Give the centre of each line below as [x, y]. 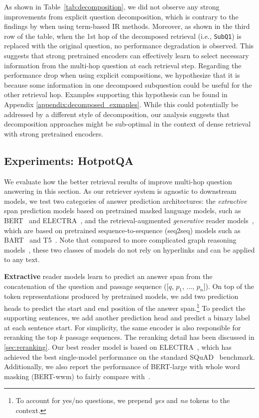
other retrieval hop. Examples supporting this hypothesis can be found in [116, 94]
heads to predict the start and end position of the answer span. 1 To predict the [125, 307]
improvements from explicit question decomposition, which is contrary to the [121, 16]
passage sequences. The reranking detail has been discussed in [160, 337]
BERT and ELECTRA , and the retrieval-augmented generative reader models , [129, 220]
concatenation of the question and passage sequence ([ [86, 286]
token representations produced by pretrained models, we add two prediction [121, 296]
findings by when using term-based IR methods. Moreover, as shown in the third [127, 26]
